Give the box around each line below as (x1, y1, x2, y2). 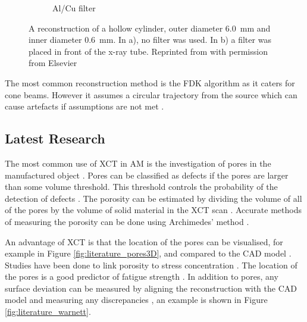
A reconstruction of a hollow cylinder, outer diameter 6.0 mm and (29, 21, 271, 34)
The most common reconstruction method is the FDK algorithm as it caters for (5, 76, 295, 89)
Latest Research (5, 129, 105, 148)
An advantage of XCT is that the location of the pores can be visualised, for (5, 235, 283, 248)
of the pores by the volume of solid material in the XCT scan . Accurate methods (5, 204, 302, 216)
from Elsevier (29, 57, 77, 69)
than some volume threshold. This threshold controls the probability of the (5, 180, 278, 193)
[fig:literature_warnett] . (5, 305, 91, 318)
